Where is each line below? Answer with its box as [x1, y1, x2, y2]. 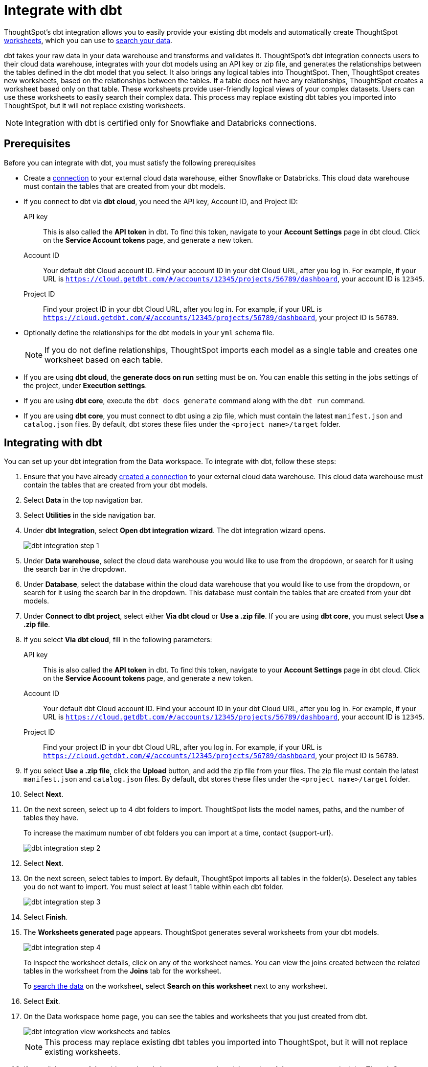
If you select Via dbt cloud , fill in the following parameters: [23, 635, 212, 644]
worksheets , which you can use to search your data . [4, 36, 173, 45]
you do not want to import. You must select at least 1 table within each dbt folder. [23, 882, 284, 891]
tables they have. [23, 813, 79, 822]
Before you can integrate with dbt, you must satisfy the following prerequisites [4, 158, 256, 167]
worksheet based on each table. [45, 354, 163, 365]
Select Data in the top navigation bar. [23, 496, 143, 505]
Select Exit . [23, 997, 60, 1006]
